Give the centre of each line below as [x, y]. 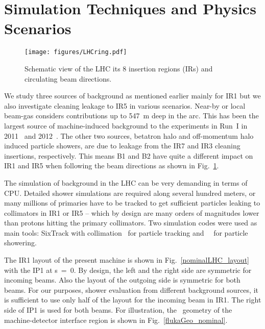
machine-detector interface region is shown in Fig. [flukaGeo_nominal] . [116, 320]
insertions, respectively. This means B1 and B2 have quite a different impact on [129, 155]
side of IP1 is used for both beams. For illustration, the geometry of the [118, 310]
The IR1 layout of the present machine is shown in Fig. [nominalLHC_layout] [127, 260]
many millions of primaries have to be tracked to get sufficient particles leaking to [132, 203]
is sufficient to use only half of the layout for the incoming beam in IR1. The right [133, 300]
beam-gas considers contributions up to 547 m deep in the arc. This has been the [131, 116]
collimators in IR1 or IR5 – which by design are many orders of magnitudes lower [132, 212]
